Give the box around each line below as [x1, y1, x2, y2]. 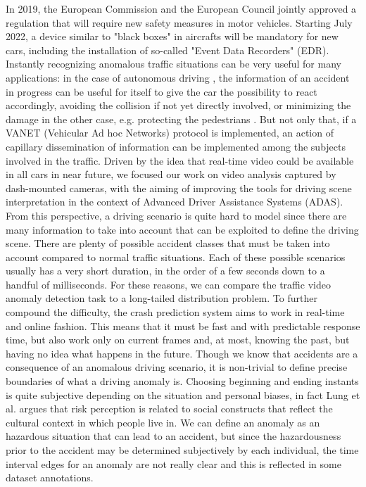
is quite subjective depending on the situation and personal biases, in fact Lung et [6, 387, 360, 402]
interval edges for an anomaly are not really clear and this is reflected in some [6, 456, 341, 471]
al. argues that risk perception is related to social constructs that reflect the [6, 401, 333, 416]
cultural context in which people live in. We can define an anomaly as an [6, 415, 320, 429]
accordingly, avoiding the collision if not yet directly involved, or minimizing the [6, 98, 351, 113]
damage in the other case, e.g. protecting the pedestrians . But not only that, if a [6, 111, 357, 126]
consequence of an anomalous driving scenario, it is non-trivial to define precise [6, 360, 348, 374]
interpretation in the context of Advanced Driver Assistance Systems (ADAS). [6, 194, 343, 209]
